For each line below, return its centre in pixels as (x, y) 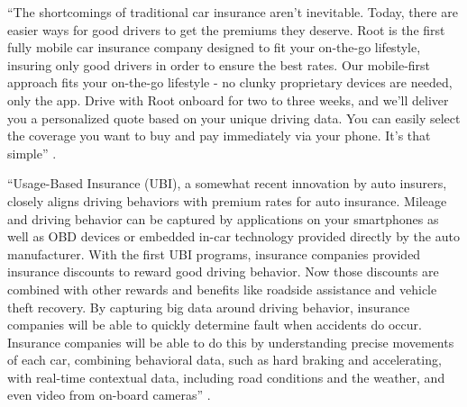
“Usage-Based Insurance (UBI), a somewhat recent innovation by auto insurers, (227, 183)
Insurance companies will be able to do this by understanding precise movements (231, 342)
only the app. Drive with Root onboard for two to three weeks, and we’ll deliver (228, 99)
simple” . (32, 153)
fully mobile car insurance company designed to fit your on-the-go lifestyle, (214, 47)
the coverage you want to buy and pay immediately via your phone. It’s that (219, 136)
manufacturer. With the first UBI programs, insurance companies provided (214, 253)
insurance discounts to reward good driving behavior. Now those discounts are (223, 271)
